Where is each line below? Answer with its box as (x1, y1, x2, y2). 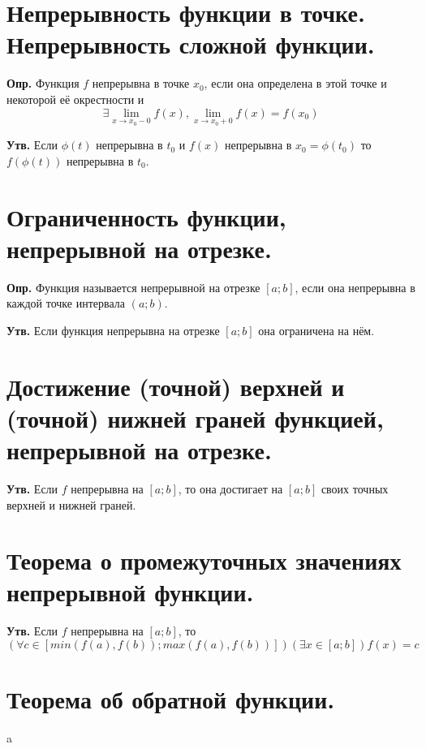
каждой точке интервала (6, 295, 125, 312)
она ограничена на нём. (258, 321, 375, 338)
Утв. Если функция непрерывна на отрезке (6, 321, 220, 338)
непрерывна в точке (92, 75, 190, 92)
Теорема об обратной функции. (6, 682, 335, 716)
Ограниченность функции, (6, 200, 286, 233)
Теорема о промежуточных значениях (6, 544, 402, 577)
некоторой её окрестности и (6, 90, 144, 107)
